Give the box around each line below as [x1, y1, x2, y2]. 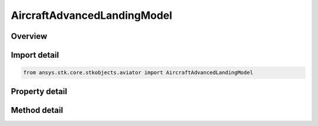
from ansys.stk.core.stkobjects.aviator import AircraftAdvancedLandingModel [23, 69, 253, 76]
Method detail [11, 105, 64, 115]
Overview [11, 31, 48, 41]
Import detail [11, 50, 59, 60]
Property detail [11, 86, 68, 97]
